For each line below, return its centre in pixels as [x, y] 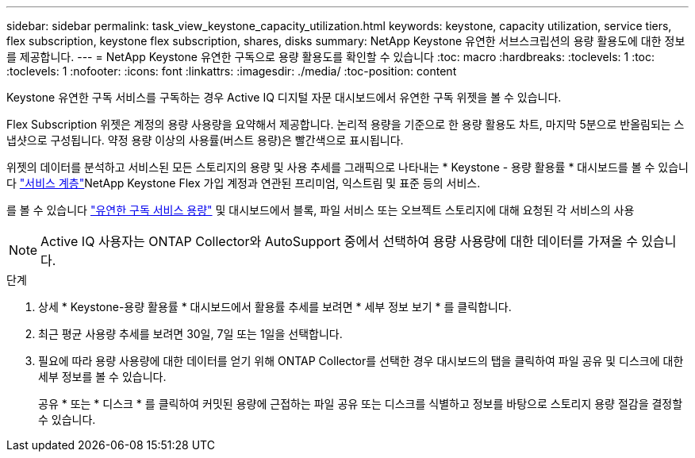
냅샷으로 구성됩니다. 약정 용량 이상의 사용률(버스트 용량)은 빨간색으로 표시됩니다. [205, 140]
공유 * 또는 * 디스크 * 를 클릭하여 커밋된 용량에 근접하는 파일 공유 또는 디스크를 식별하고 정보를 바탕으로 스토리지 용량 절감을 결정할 [361, 404]
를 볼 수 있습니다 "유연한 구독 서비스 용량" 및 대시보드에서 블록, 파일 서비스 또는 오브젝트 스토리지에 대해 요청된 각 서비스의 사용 [321, 210]
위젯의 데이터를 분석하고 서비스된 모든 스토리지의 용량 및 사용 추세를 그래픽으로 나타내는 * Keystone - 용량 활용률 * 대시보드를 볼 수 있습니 [347, 167]
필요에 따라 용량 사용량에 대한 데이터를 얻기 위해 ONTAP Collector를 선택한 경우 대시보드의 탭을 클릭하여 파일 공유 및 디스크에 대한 [361, 361]
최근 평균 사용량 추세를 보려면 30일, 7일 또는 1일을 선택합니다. [190, 334]
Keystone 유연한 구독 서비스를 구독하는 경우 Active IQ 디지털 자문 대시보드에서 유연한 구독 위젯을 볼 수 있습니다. [284, 97]
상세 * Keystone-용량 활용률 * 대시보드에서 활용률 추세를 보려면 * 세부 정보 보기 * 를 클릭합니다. [275, 307]
